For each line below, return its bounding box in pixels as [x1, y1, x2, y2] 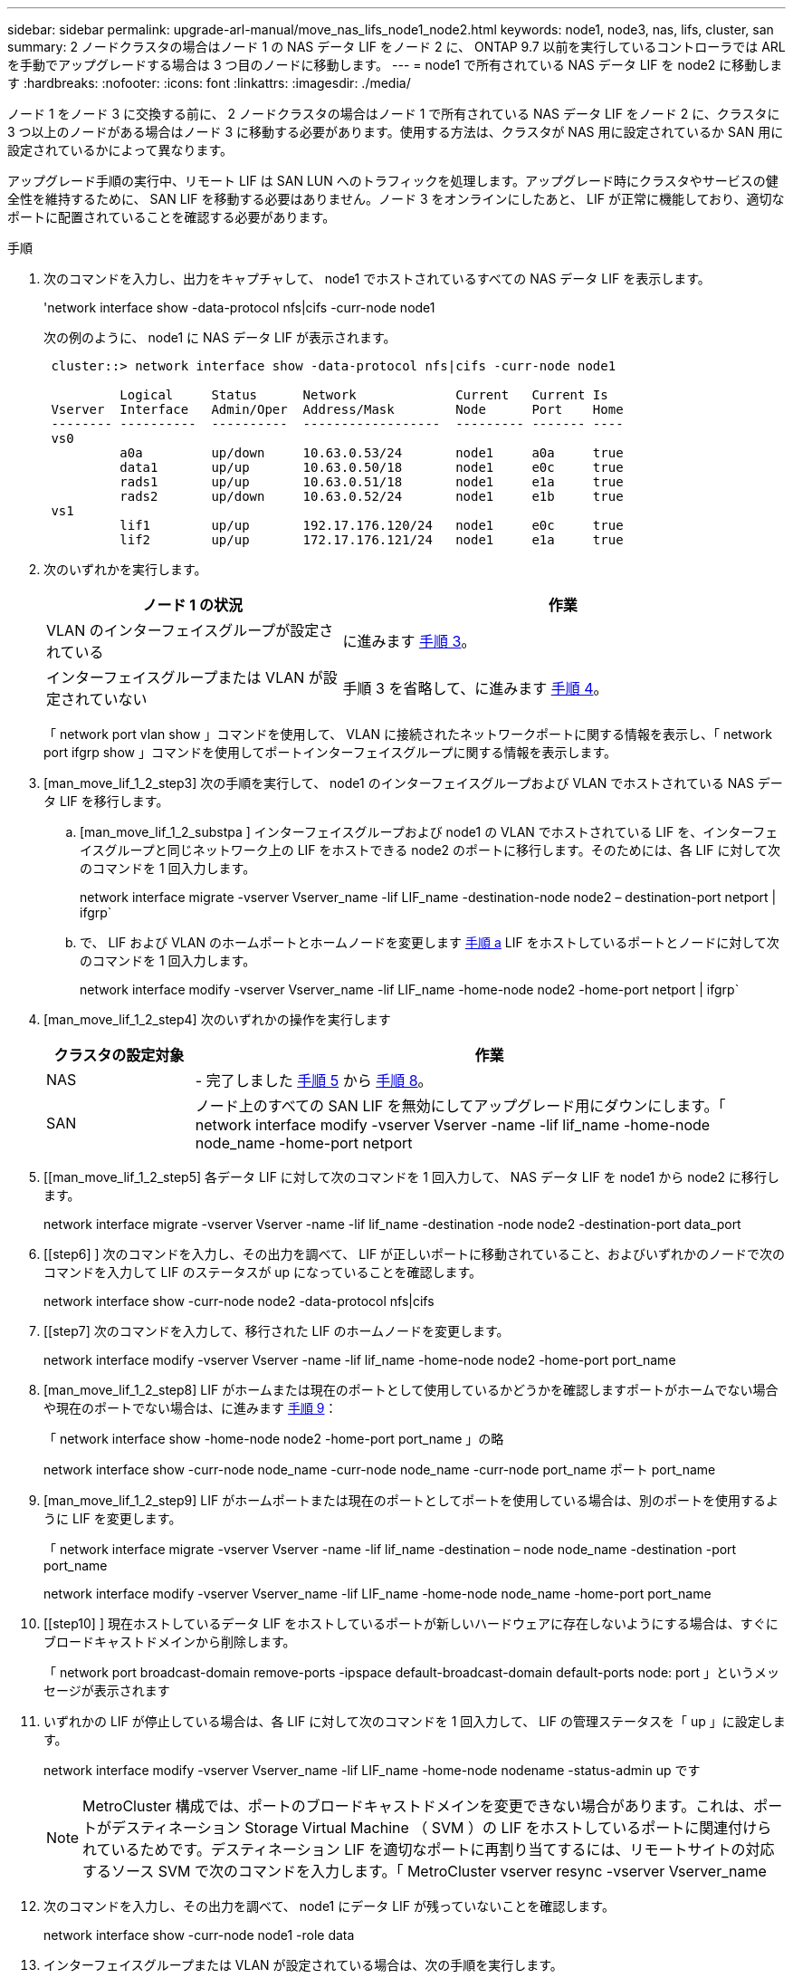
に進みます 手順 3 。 [342, 632, 476, 650]
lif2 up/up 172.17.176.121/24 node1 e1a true [119, 533, 624, 547]
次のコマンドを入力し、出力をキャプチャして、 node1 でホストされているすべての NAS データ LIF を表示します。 [43, 271, 711, 286]
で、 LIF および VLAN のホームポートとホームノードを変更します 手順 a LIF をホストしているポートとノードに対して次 [80, 935, 779, 950]
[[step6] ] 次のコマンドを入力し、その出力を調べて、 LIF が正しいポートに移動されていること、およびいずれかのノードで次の [43, 1246, 786, 1262]
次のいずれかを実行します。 [43, 562, 207, 577]
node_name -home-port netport [195, 1134, 413, 1152]
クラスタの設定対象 [53, 1046, 185, 1064]
